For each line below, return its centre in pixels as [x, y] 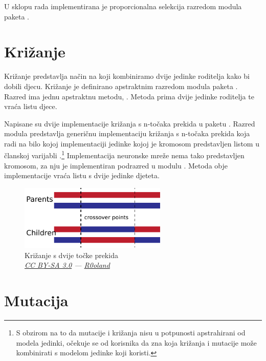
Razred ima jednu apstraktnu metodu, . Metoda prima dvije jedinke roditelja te [129, 96]
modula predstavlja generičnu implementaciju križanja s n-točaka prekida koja [127, 133]
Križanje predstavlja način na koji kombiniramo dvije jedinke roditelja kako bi [127, 76]
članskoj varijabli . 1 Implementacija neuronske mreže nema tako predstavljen [124, 155]
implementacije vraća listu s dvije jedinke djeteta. [82, 175]
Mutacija [36, 300]
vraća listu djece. [31, 106]
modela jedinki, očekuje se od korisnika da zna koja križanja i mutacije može [136, 342]
